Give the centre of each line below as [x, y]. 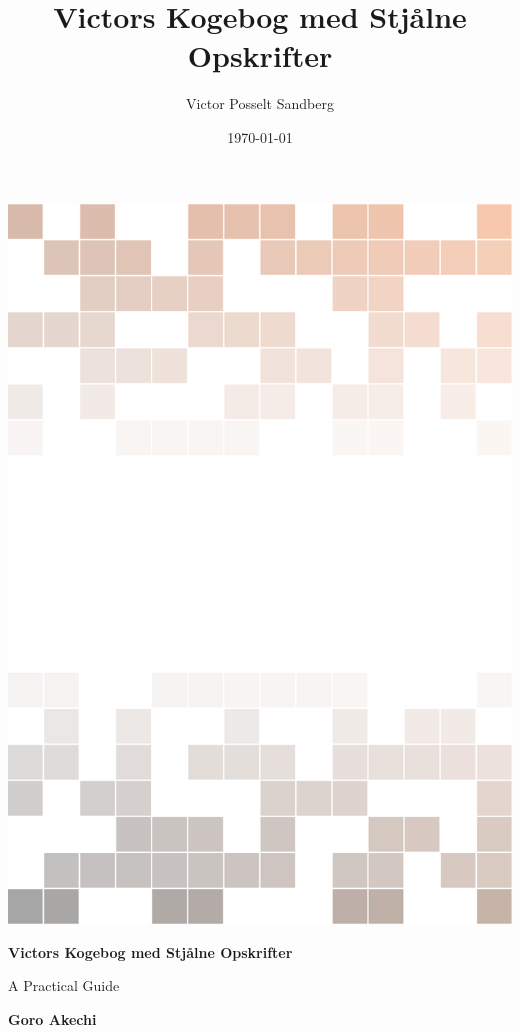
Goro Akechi [52, 1019]
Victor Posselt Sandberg [260, 103]
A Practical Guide [64, 985]
